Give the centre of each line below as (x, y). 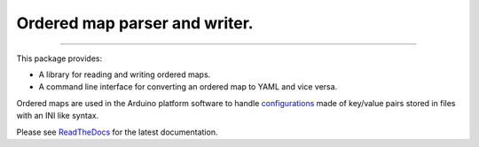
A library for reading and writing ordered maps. (125, 74)
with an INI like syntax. (58, 116)
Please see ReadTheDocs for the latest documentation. (117, 132)
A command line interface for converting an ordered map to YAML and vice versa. (188, 87)
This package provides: (59, 58)
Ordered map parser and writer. (135, 23)
